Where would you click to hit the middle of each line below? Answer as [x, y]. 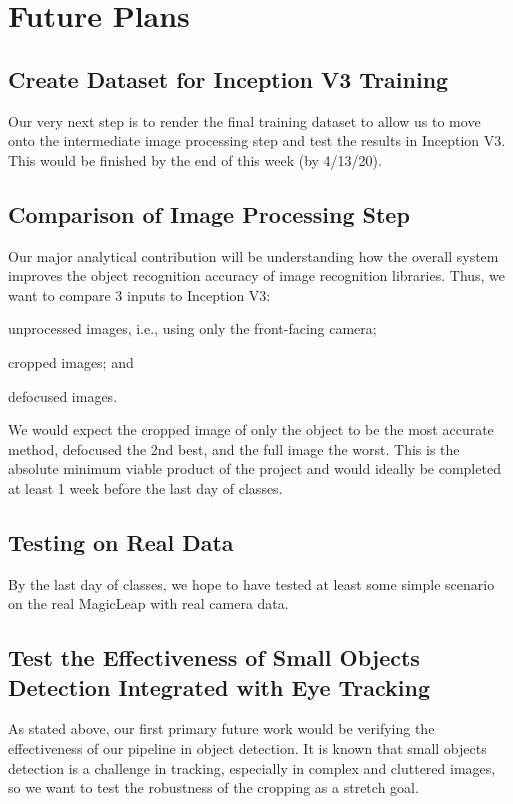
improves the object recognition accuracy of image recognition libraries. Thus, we [257, 275]
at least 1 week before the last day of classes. [145, 487]
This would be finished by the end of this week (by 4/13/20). [195, 159]
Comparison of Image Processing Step [209, 213]
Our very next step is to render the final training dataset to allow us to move [244, 120]
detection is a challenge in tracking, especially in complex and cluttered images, [252, 767]
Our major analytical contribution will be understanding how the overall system [253, 255]
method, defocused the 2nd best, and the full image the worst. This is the [234, 448]
